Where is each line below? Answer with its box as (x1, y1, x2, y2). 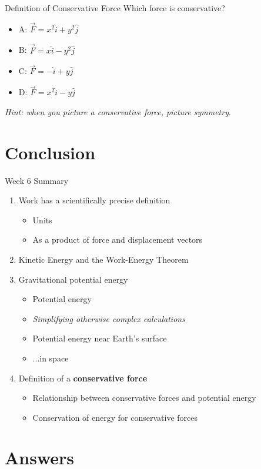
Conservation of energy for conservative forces (32, 411, 198, 423)
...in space (32, 351, 69, 364)
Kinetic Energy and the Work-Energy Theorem (18, 253, 189, 265)
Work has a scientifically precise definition (18, 194, 170, 206)
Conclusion (5, 140, 96, 164)
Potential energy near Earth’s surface (32, 332, 167, 344)
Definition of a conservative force (18, 371, 148, 384)
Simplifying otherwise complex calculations (32, 312, 185, 324)
